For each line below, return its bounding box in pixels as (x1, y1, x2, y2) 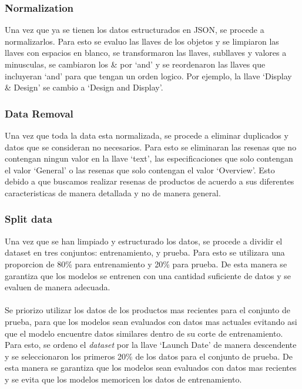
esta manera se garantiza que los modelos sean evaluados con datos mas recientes (5, 361, 297, 374)
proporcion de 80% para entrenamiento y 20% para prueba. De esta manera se (5, 257, 287, 270)
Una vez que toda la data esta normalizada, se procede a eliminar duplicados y (5, 129, 288, 141)
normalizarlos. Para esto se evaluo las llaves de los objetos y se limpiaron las (5, 35, 279, 47)
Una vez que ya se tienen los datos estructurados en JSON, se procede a (5, 24, 264, 36)
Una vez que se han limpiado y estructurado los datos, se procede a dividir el (5, 234, 283, 247)
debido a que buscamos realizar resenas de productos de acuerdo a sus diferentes (5, 175, 294, 187)
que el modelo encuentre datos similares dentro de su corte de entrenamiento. (5, 327, 283, 339)
